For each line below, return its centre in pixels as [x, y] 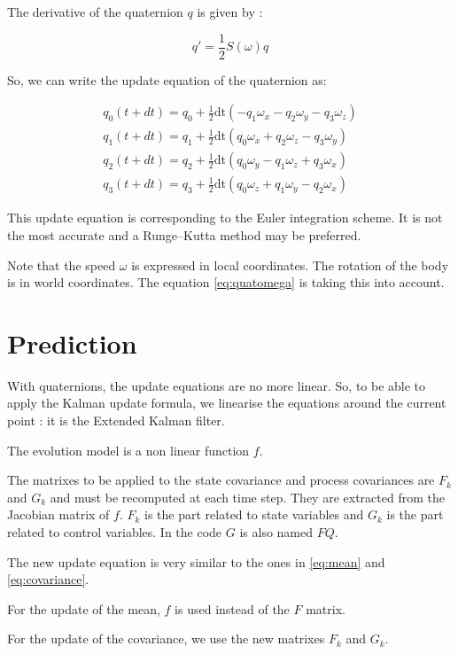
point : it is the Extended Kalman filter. [116, 420]
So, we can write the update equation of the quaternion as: [167, 79]
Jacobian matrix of [58, 514]
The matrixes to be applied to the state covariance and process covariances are [221, 480]
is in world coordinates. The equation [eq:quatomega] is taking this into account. [226, 282]
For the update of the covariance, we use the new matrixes [166, 638]
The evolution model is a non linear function [128, 450]
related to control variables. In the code [115, 532]
